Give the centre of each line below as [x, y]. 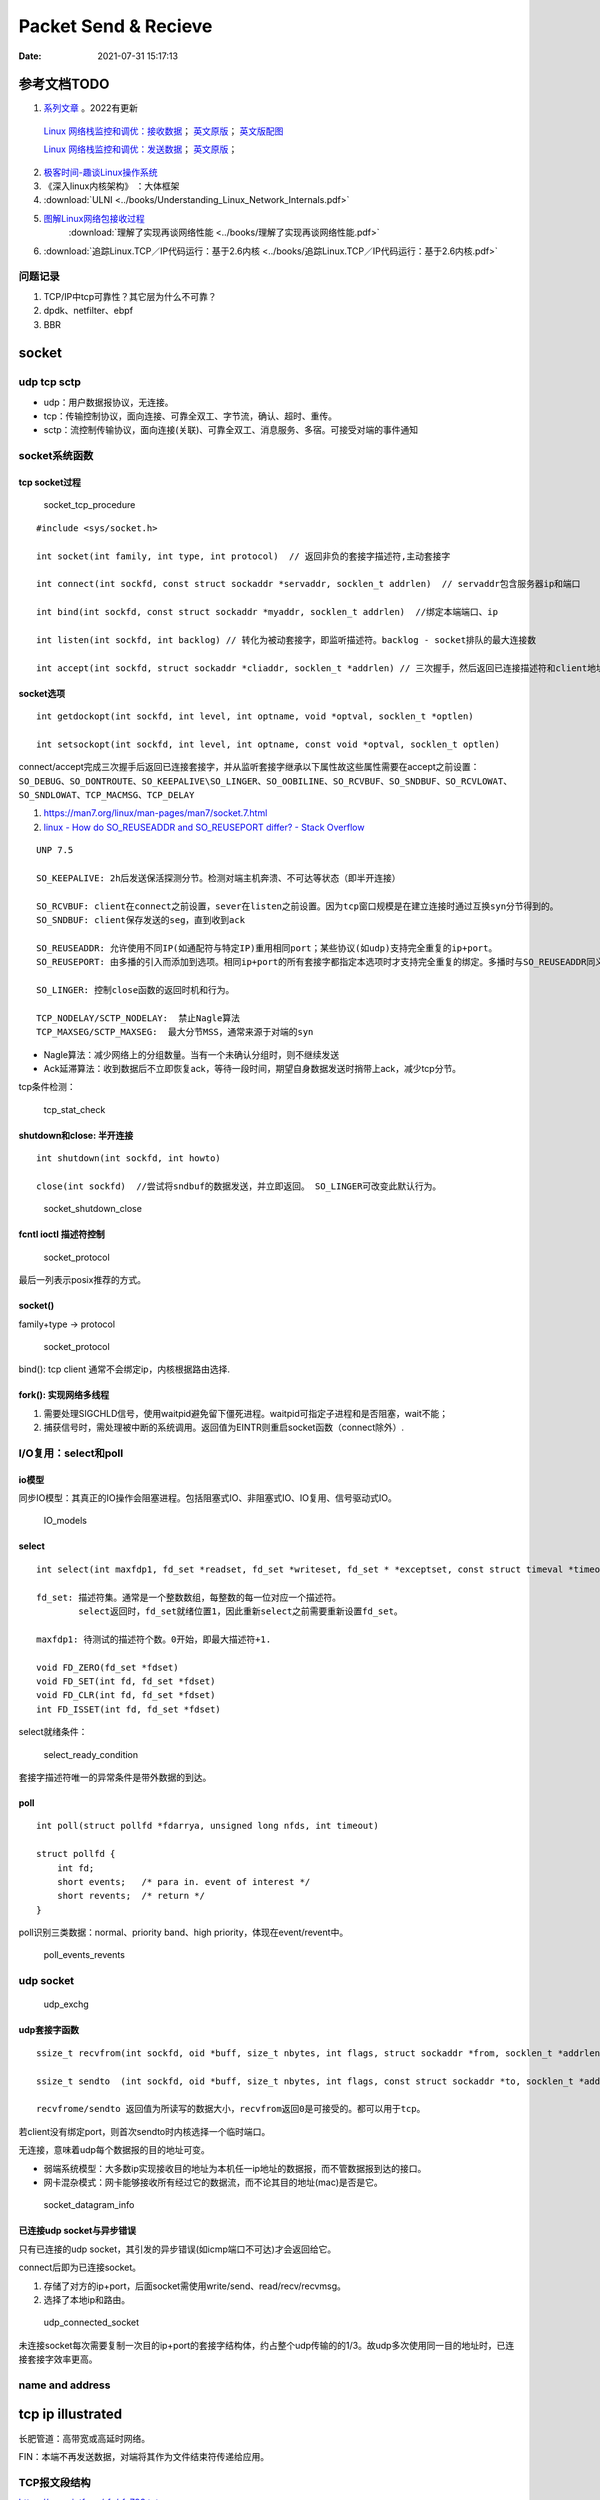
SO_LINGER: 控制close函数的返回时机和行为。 [135, 990]
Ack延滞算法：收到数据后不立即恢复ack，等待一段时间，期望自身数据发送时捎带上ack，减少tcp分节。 [252, 1069]
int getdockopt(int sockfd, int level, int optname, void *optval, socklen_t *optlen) [255, 716]
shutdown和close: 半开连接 [76, 1135]
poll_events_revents [84, 1955]
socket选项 [41, 693]
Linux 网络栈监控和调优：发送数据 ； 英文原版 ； [140, 149]
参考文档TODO [64, 84]
